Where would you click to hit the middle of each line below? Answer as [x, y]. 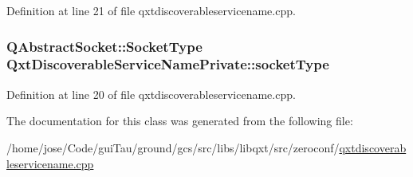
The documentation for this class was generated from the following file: [180, 121]
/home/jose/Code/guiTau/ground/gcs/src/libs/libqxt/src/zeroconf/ [173, 147]
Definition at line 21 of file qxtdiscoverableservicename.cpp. [151, 10]
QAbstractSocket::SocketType [104, 46]
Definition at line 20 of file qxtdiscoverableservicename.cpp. [151, 94]
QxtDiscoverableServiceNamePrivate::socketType [168, 64]
